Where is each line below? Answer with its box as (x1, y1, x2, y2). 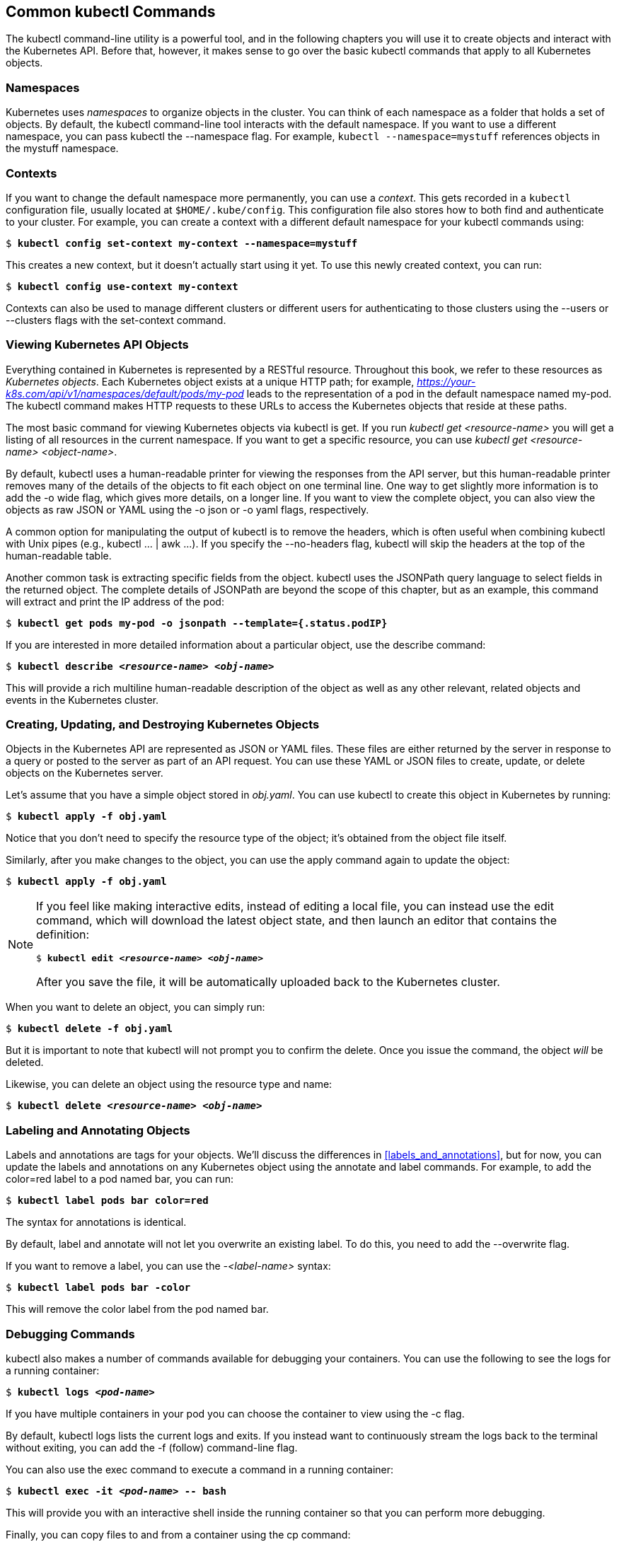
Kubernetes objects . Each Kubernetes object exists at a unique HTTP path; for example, (6, 375, 415, 388)
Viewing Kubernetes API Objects (6, 337, 189, 352)
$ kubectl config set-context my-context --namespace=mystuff (6, 237, 358, 249)
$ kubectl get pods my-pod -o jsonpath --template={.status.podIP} (6, 617, 388, 629)
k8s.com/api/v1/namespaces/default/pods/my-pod (6, 387, 244, 400)
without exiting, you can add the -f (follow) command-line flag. (6, 1441, 298, 1454)
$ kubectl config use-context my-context (6, 280, 238, 292)
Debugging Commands (6, 1326, 135, 1341)
